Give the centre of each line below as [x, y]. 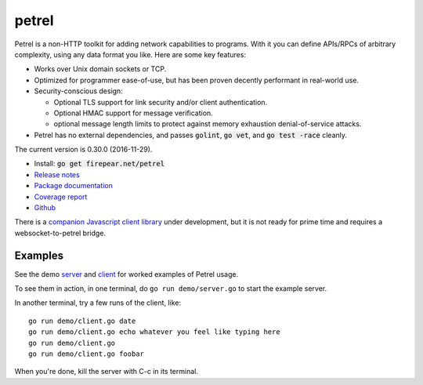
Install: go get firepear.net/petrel [99, 164]
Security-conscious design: [78, 91]
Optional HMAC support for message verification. [133, 113]
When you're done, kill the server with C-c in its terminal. [107, 372]
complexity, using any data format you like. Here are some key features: [130, 54]
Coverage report [61, 197]
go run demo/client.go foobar [87, 354]
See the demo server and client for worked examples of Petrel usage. [127, 274]
